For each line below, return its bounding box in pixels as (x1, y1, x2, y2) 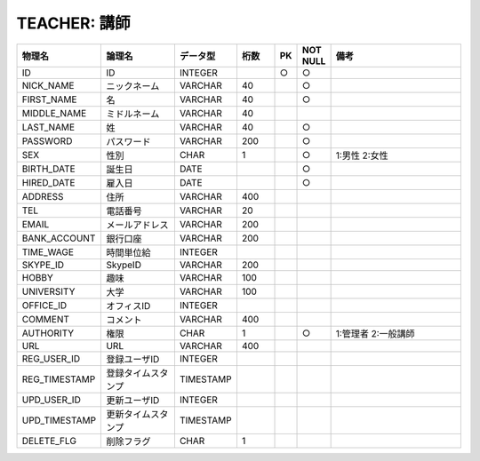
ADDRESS (21, 190, 64, 203)
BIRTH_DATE (21, 163, 76, 175)
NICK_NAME (21, 79, 75, 91)
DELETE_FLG (21, 434, 77, 447)
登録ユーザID (106, 353, 160, 365)
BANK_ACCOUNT (21, 232, 96, 244)
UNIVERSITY (21, 285, 76, 298)
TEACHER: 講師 (16, 13, 131, 33)
